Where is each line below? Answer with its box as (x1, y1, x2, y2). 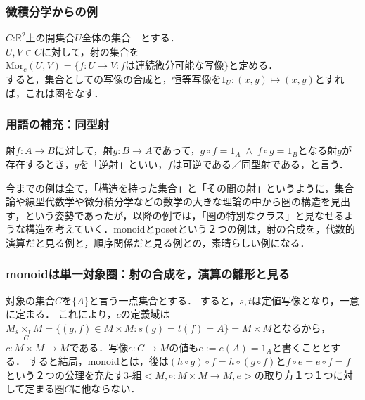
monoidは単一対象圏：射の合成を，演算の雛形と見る (6, 265, 290, 283)
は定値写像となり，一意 (252, 292, 359, 307)
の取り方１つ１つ (254, 367, 333, 382)
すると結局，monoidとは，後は (28, 354, 169, 368)
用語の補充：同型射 (6, 115, 110, 133)
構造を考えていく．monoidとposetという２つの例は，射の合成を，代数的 (25, 221, 355, 236)
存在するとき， (6, 157, 75, 171)
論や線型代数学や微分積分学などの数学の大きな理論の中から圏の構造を (6, 194, 331, 209)
